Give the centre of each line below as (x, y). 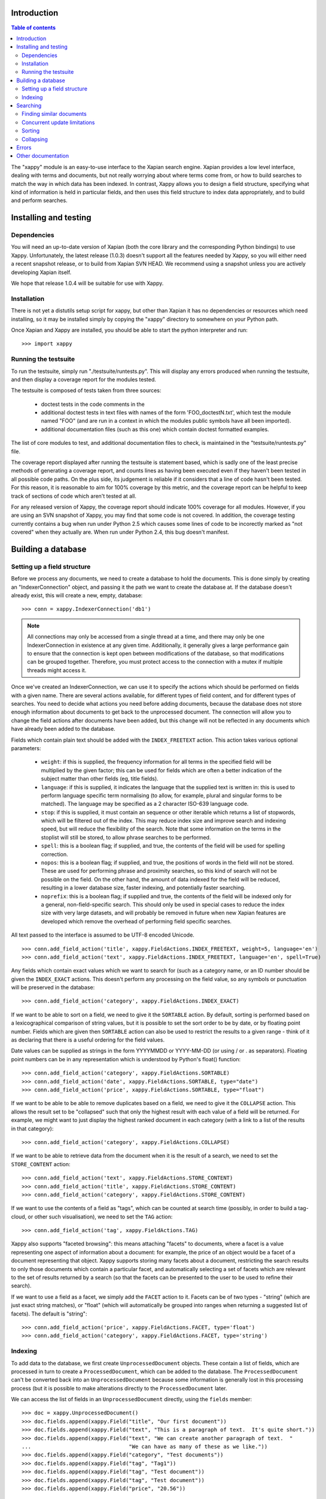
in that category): (32, 1128)
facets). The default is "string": (49, 1314)
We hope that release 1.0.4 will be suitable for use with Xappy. (87, 283)
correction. (54, 854)
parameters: (26, 748)
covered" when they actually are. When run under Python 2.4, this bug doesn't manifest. (120, 532)
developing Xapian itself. (41, 272)
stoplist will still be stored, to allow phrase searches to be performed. (126, 837)
